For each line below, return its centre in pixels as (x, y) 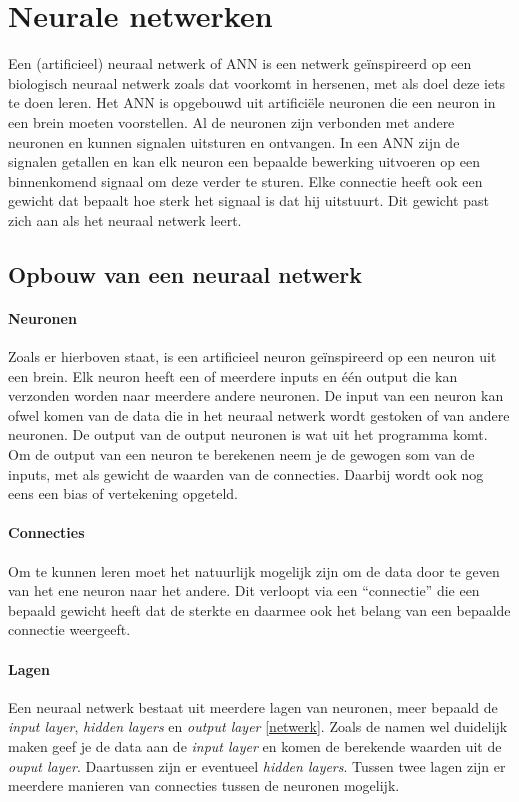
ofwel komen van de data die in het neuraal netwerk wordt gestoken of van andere (259, 414)
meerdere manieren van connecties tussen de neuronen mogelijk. (204, 785)
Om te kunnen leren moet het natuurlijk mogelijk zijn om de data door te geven (254, 570)
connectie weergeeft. (69, 629)
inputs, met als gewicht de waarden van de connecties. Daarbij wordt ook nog (246, 473)
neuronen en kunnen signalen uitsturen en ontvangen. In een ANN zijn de (234, 141)
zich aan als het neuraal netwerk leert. (125, 219)
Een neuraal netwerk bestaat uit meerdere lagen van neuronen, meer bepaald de (253, 706)
